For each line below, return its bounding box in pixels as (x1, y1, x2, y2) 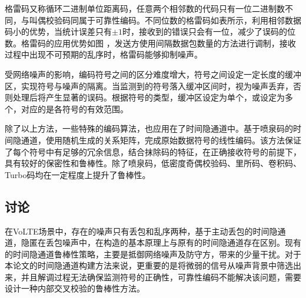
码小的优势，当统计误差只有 (5, 25, 112, 38)
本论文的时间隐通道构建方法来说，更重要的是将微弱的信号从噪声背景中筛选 (5, 259, 293, 272)
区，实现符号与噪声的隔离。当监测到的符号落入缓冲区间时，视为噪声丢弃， (5, 79, 293, 92)
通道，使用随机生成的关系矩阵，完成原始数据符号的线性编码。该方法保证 (21, 133, 301, 146)
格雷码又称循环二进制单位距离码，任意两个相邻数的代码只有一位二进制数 (5, 2, 285, 14)
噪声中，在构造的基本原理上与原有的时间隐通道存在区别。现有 (62, 236, 301, 249)
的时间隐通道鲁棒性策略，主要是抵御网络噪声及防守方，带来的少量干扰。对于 (5, 247, 301, 260)
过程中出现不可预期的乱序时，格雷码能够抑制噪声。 (5, 48, 202, 61)
